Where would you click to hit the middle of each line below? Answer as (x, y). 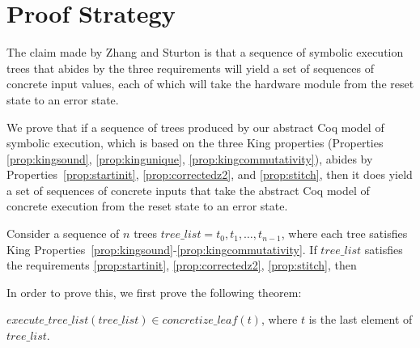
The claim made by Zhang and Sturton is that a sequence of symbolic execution (205, 52)
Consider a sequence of (63, 233)
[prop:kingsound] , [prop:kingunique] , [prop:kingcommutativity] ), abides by (190, 158)
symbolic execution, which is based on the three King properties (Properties (195, 143)
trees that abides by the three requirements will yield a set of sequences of (191, 68)
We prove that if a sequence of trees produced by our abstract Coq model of (195, 127)
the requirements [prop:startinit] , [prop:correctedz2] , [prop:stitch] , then (182, 265)
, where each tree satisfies (344, 233)
